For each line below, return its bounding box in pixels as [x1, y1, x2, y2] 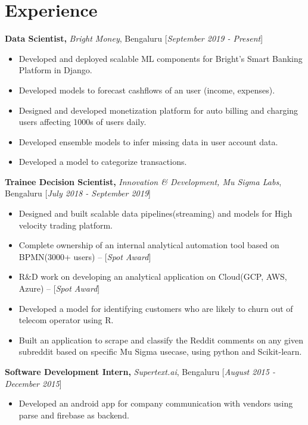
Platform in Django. [18, 64, 92, 76]
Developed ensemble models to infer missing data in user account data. [18, 135, 278, 148]
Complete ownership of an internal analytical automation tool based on [18, 239, 279, 251]
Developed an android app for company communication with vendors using [18, 397, 293, 410]
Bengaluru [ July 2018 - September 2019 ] [5, 187, 151, 199]
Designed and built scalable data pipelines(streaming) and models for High [18, 207, 293, 220]
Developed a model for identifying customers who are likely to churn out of [18, 302, 293, 314]
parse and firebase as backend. [18, 408, 129, 421]
